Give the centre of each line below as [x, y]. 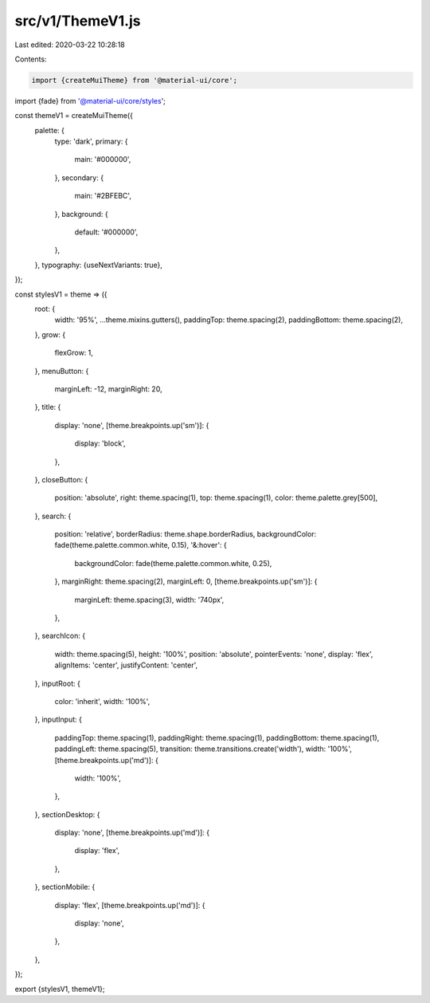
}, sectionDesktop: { [67, 814]
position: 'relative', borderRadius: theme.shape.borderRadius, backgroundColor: [186, 534]
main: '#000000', [103, 159]
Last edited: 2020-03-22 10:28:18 [70, 45]
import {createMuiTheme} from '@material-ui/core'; [135, 80]
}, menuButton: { [62, 371]
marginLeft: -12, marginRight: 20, [108, 389]
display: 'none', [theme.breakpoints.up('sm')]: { [132, 425]
